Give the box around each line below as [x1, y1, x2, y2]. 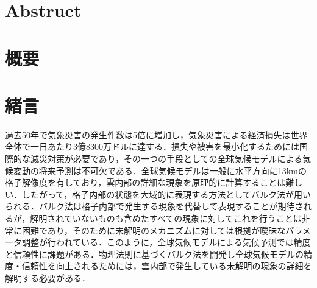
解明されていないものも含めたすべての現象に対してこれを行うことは [30, 212, 302, 225]
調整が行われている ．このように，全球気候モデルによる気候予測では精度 [21, 236, 311, 248]
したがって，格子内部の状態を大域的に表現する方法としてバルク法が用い [21, 188, 311, 200]
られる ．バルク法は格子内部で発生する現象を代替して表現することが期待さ [5, 200, 304, 212]
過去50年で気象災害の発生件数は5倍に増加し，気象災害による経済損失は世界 [5, 128, 308, 141]
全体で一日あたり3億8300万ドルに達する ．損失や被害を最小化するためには [5, 140, 299, 153]
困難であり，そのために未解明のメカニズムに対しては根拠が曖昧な [21, 223, 286, 236]
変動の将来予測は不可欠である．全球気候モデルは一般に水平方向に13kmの [13, 164, 307, 177]
